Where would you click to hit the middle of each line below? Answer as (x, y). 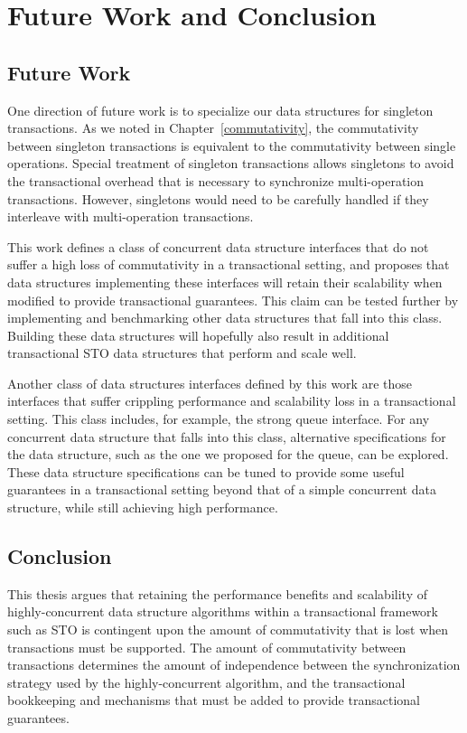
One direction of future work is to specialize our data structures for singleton (220, 110)
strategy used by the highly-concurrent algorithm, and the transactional (206, 682)
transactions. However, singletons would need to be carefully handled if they (218, 198)
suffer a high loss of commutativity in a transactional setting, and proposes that (229, 264)
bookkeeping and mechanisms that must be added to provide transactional (214, 700)
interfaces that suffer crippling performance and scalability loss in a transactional (232, 401)
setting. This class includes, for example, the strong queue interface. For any (219, 419)
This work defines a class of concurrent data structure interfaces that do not (218, 246)
